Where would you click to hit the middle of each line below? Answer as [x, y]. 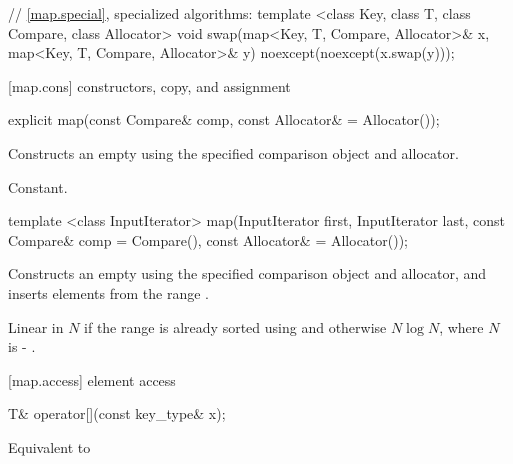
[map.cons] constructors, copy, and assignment [149, 85]
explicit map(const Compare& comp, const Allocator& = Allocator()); [224, 119]
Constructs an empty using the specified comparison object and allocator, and [247, 273]
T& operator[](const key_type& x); [117, 413]
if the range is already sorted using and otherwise [235, 326]
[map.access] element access [92, 379]
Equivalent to [49, 446]
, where [461, 326]
